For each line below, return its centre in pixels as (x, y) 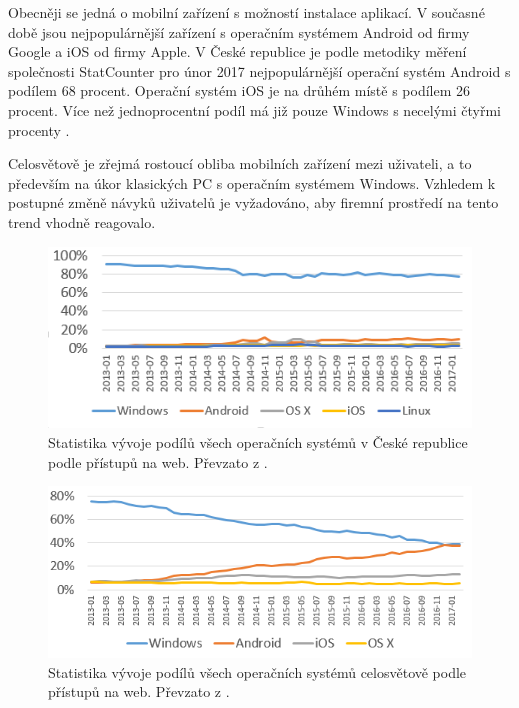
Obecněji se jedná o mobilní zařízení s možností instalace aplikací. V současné (246, 12)
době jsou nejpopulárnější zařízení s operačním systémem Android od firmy (239, 31)
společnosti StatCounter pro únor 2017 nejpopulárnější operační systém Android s (259, 70)
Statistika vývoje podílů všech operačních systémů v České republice (258, 441)
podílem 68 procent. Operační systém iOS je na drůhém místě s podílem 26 (239, 90)
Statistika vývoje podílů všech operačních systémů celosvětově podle (257, 671)
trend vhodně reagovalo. (82, 221)
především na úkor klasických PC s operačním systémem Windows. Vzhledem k (252, 182)
